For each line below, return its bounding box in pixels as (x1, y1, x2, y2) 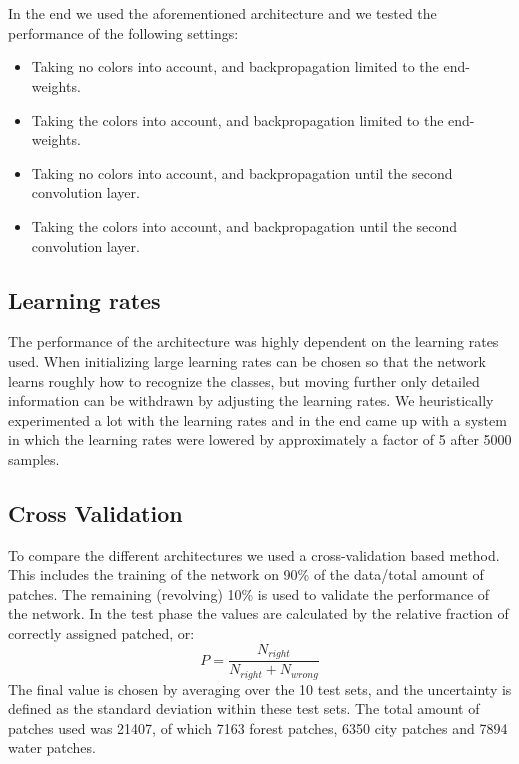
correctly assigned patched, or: (8, 623, 195, 644)
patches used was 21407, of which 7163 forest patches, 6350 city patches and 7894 (8, 717, 508, 738)
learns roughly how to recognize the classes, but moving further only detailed (8, 370, 480, 391)
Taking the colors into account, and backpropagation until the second (31, 215, 458, 236)
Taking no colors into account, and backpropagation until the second (31, 162, 453, 183)
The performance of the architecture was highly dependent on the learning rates (8, 331, 499, 352)
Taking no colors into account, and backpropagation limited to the (31, 56, 439, 77)
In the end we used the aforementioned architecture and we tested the (8, 3, 437, 24)
